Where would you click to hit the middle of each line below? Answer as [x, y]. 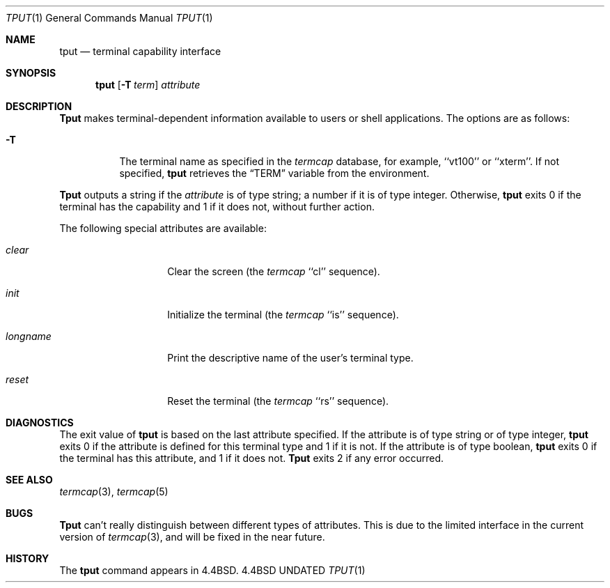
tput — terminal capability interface [140, 51]
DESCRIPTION [39, 106]
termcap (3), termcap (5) [114, 492]
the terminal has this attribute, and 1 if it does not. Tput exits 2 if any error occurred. [252, 458]
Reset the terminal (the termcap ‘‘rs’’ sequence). [278, 401]
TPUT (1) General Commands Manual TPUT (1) [109, 18]
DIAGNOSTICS [40, 423]
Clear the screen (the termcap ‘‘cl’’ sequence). [274, 271]
